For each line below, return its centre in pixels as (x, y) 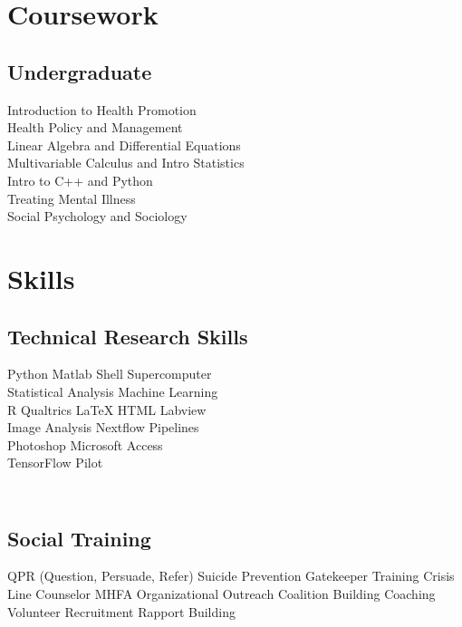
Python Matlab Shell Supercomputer (110, 374)
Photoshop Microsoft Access (85, 444)
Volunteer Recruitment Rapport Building (121, 611)
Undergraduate (80, 71)
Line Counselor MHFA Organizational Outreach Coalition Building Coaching (221, 594)
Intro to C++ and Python (80, 180)
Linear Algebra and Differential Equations (124, 145)
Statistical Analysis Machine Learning (113, 391)
